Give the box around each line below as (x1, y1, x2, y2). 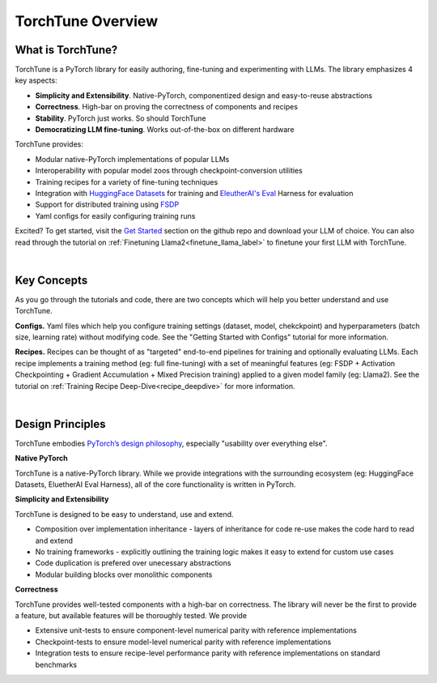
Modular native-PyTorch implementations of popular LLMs (35, 154, 230, 164)
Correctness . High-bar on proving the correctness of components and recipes (35, 102, 299, 112)
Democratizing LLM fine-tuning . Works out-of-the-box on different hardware (35, 125, 295, 134)
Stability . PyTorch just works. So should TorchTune (35, 113, 206, 123)
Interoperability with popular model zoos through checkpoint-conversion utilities (35, 166, 303, 176)
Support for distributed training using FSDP (35, 199, 180, 210)
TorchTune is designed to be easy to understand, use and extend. (15, 509, 234, 519)
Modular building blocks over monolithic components (35, 570, 213, 579)
